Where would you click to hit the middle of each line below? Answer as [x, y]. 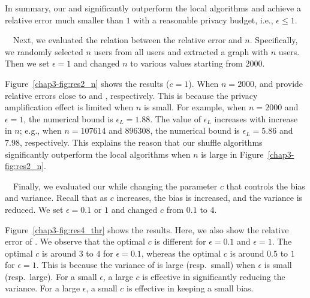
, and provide [279, 83]
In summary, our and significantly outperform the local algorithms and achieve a [153, 8]
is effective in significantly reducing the [214, 276]
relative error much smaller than [64, 19]
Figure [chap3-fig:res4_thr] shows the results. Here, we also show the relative [147, 229]
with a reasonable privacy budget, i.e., [203, 19]
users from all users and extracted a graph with [181, 51]
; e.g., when [40, 130]
